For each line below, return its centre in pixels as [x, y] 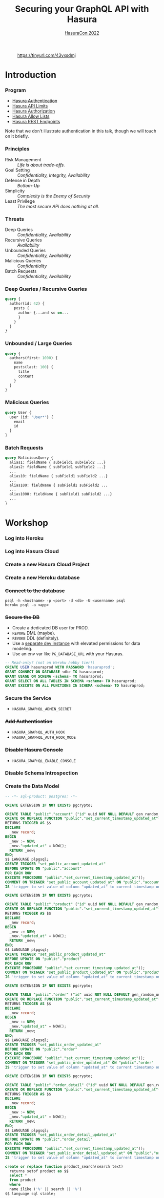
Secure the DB [22, 618]
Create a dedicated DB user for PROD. [51, 628]
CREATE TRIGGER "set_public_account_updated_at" [55, 864]
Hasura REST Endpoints [36, 122]
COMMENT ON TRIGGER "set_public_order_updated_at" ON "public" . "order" [79, 1063]
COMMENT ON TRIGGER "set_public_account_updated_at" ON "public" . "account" [84, 882]
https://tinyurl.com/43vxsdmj [47, 55]
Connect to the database [35, 591]
